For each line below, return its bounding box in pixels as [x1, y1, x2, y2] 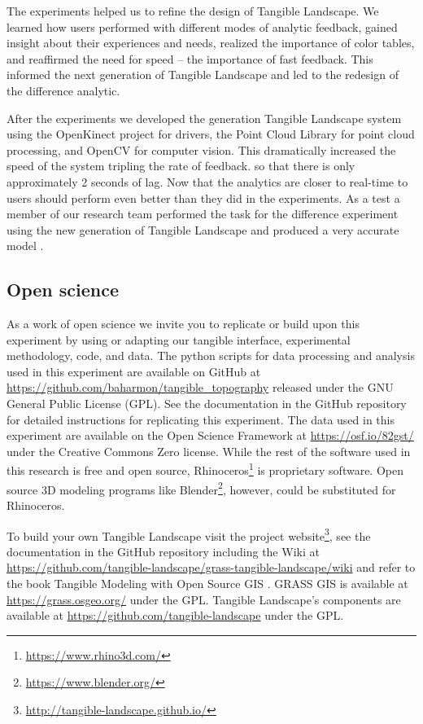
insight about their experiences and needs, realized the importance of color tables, [7, 34, 415, 51]
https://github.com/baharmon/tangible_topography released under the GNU [7, 379, 394, 396]
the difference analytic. [7, 81, 120, 99]
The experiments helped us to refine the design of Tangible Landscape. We [7, 2, 379, 19]
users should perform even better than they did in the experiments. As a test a [7, 189, 400, 206]
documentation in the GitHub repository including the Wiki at [7, 542, 320, 559]
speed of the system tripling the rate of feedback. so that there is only [7, 157, 355, 174]
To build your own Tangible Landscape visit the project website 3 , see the [7, 524, 371, 544]
